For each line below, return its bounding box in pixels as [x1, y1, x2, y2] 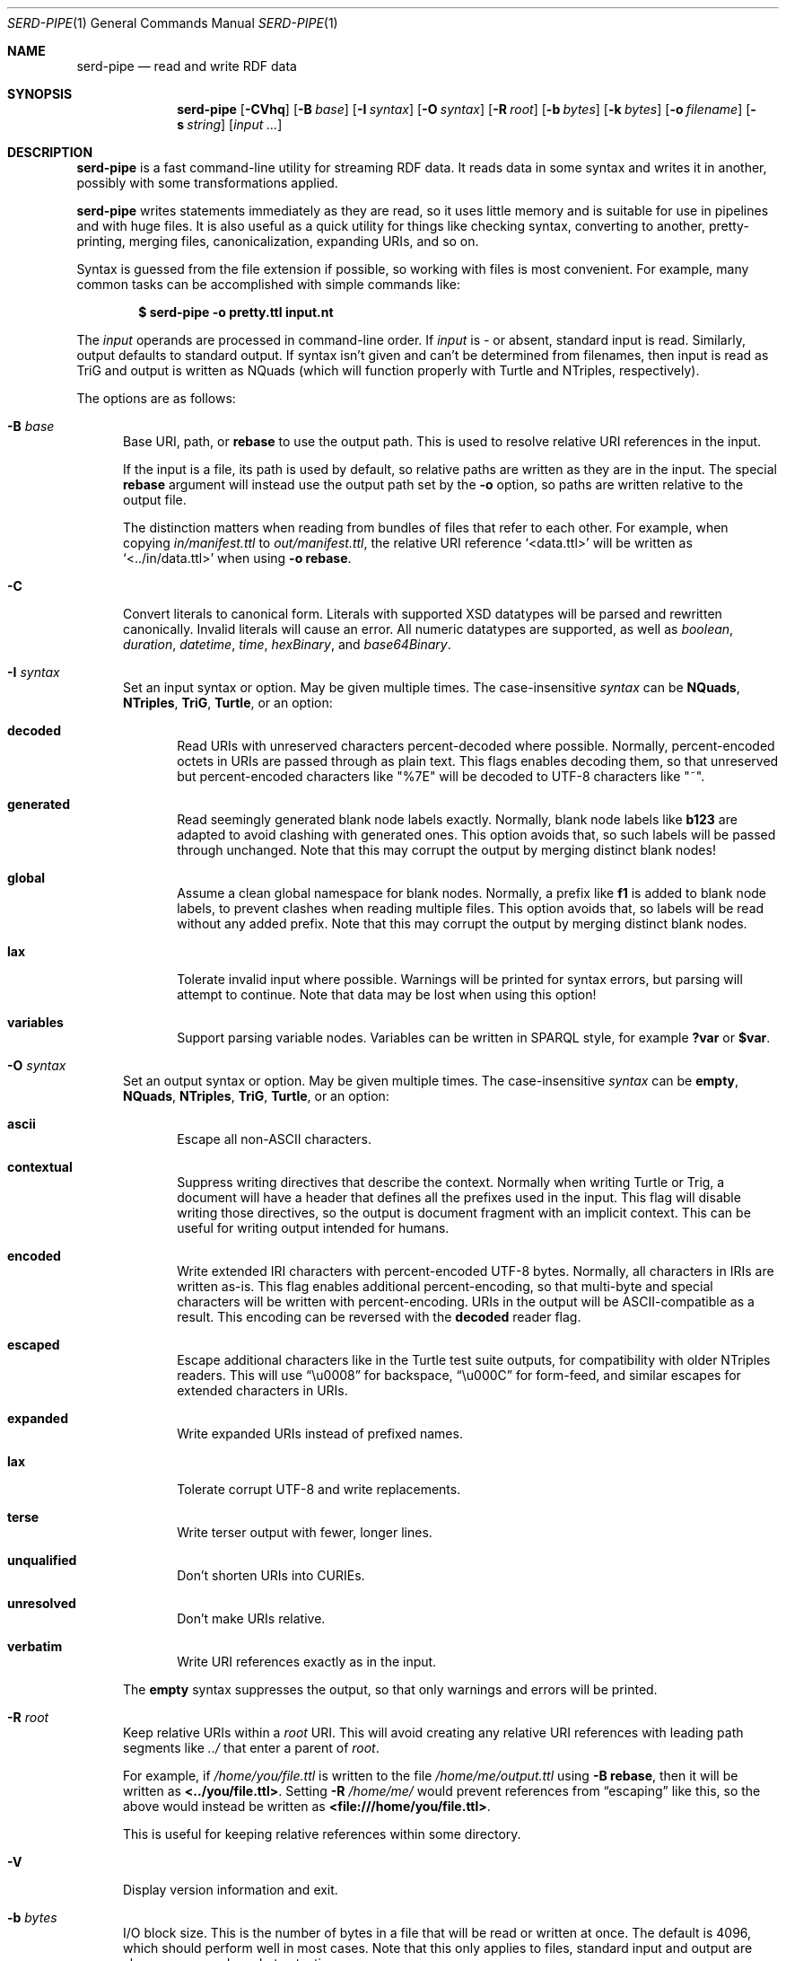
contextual [7, 1159, 73, 1174]
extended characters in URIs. [177, 1383, 348, 1398]
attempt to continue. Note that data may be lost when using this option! [177, 987, 597, 1002]
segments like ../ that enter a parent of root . [123, 1740, 380, 1755]
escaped [7, 1337, 60, 1352]
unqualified [7, 1552, 77, 1568]
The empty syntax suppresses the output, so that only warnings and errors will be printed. [123, 1682, 658, 1697]
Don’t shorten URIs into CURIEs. [177, 1568, 365, 1583]
